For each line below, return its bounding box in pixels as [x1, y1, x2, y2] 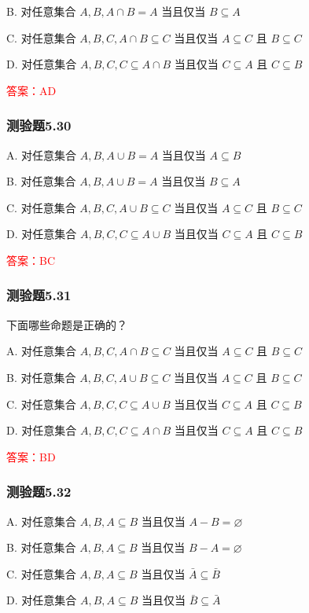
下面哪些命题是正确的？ [6, 316, 127, 332]
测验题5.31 [6, 285, 72, 305]
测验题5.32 [6, 482, 72, 501]
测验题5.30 [6, 116, 72, 135]
